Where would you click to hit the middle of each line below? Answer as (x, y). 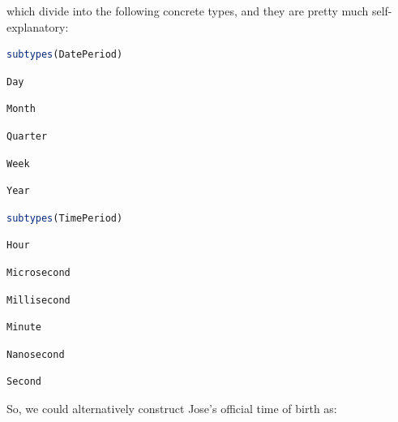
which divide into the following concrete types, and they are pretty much (188, 11)
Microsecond (39, 272)
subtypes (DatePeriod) (65, 55)
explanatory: (38, 26)
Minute (24, 327)
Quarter (27, 136)
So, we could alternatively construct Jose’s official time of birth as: (172, 408)
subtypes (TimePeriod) (65, 218)
